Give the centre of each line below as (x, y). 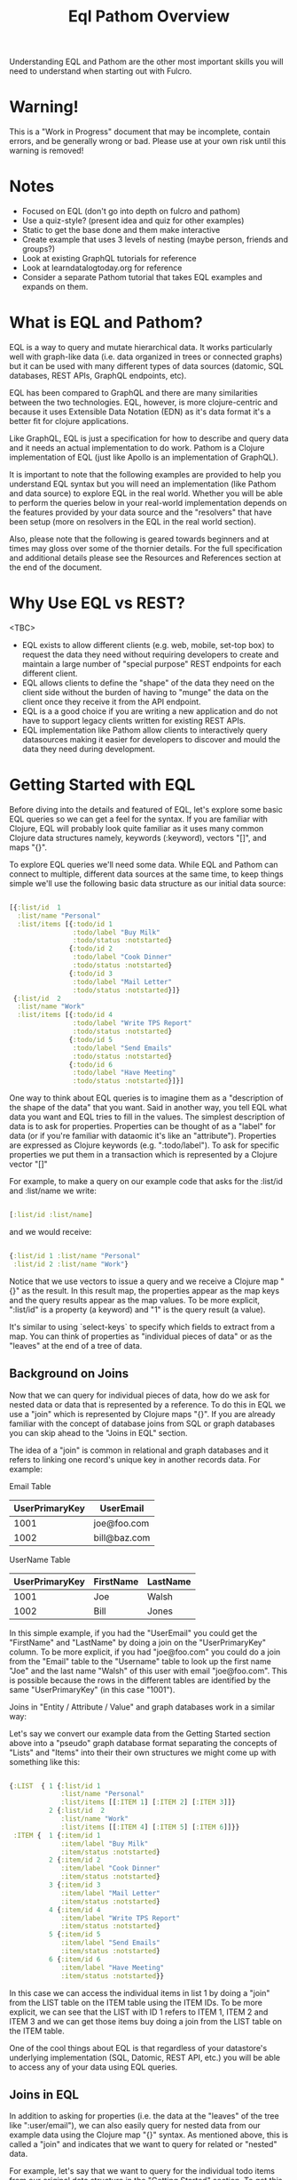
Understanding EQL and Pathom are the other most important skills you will (146, 62)
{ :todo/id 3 (91, 974)
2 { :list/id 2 (76, 1811)
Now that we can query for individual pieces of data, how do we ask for (140, 1395)
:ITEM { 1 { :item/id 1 (57, 1835)
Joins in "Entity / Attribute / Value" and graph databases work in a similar (142, 1707)
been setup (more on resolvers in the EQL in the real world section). (133, 521)
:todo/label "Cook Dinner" (122, 958)
